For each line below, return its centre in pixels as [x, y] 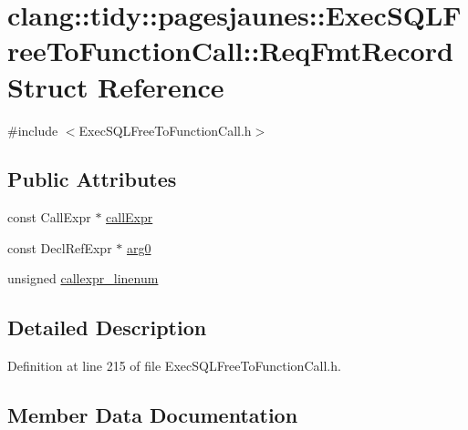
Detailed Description [107, 328]
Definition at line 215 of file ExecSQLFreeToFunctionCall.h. [174, 366]
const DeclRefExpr [60, 247]
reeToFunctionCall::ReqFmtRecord [230, 51]
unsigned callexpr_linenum [83, 278]
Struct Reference [116, 86]
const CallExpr [49, 217]
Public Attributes [92, 179]
